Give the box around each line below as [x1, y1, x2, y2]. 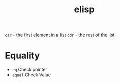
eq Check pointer [12, 67, 47, 73]
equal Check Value [12, 72, 51, 78]
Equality [5, 50, 40, 61]
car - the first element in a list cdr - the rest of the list [5, 32, 115, 38]
